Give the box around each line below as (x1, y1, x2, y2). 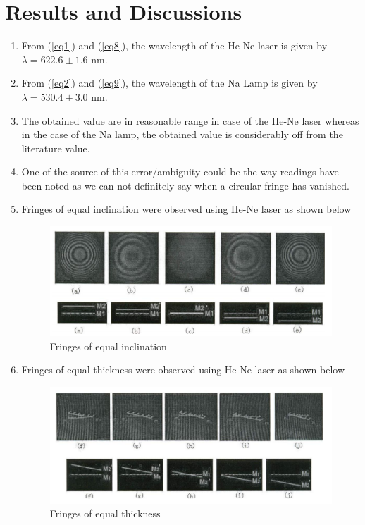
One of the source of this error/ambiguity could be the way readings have (21, 164, 339, 179)
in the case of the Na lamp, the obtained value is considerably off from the (21, 127, 343, 142)
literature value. (21, 140, 90, 155)
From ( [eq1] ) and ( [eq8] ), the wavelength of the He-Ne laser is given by (21, 38, 328, 53)
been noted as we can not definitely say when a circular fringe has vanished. (21, 178, 349, 192)
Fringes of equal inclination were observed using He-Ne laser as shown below (21, 202, 352, 216)
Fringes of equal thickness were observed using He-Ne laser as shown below (21, 362, 345, 377)
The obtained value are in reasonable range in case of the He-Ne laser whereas (21, 113, 359, 128)
